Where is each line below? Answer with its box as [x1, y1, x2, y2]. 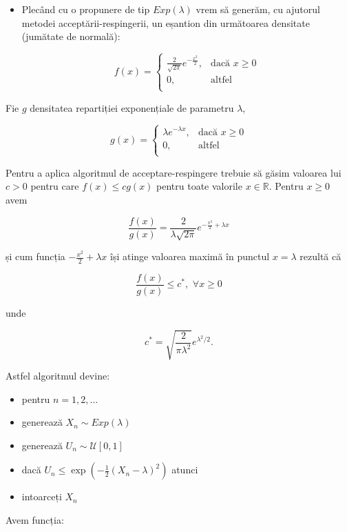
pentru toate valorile [156, 179, 242, 193]
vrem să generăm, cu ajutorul [196, 2, 320, 16]
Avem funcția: [6, 513, 64, 527]
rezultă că [299, 249, 341, 264]
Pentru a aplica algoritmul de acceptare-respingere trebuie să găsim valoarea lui [6, 165, 341, 179]
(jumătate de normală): [21, 29, 120, 43]
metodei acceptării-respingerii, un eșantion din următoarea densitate [21, 15, 310, 30]
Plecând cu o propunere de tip [21, 2, 150, 16]
